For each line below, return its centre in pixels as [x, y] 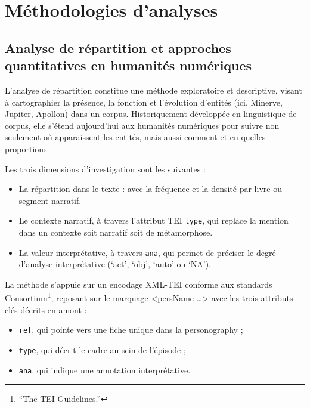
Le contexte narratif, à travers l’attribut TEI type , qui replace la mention [154, 220]
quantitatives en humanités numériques [128, 65]
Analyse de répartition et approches [118, 47]
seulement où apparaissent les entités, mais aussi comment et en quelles [135, 137]
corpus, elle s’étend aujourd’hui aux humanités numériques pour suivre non [142, 125]
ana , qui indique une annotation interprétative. [105, 370]
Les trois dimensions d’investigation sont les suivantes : [105, 169]
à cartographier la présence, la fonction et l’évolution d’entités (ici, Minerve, [144, 102]
